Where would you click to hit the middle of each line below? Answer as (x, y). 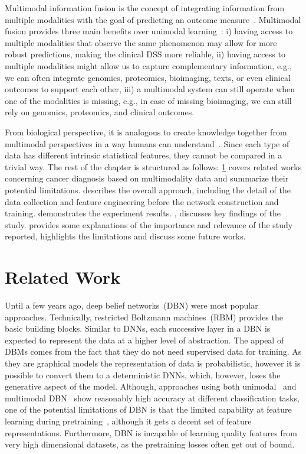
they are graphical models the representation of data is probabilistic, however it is (153, 363)
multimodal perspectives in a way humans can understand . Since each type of (147, 143)
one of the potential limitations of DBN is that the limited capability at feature (148, 409)
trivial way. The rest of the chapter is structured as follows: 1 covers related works (153, 166)
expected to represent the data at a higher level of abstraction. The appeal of (144, 340)
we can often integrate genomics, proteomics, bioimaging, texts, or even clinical (148, 77)
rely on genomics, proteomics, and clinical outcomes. (100, 112)
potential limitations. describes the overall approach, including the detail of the (148, 189)
